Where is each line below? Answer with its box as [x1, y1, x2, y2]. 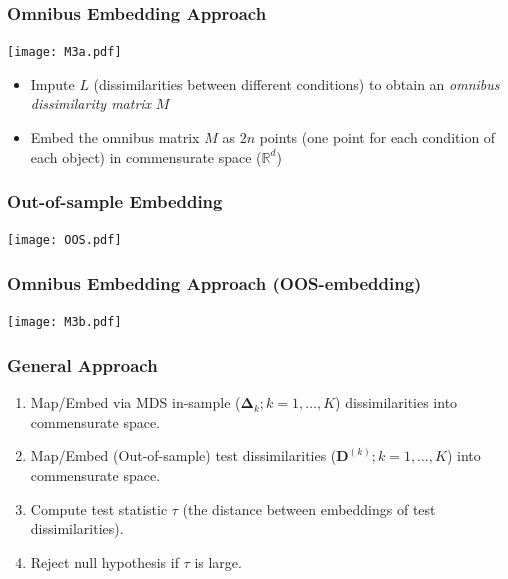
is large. [194, 551, 242, 572]
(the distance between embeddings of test [182, 498, 436, 519]
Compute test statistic [30, 498, 168, 519]
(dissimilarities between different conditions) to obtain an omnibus [93, 73, 500, 94]
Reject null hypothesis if [30, 551, 179, 572]
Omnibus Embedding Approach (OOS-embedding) [7, 271, 422, 296]
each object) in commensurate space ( [30, 146, 262, 167]
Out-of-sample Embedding [7, 189, 223, 214]
